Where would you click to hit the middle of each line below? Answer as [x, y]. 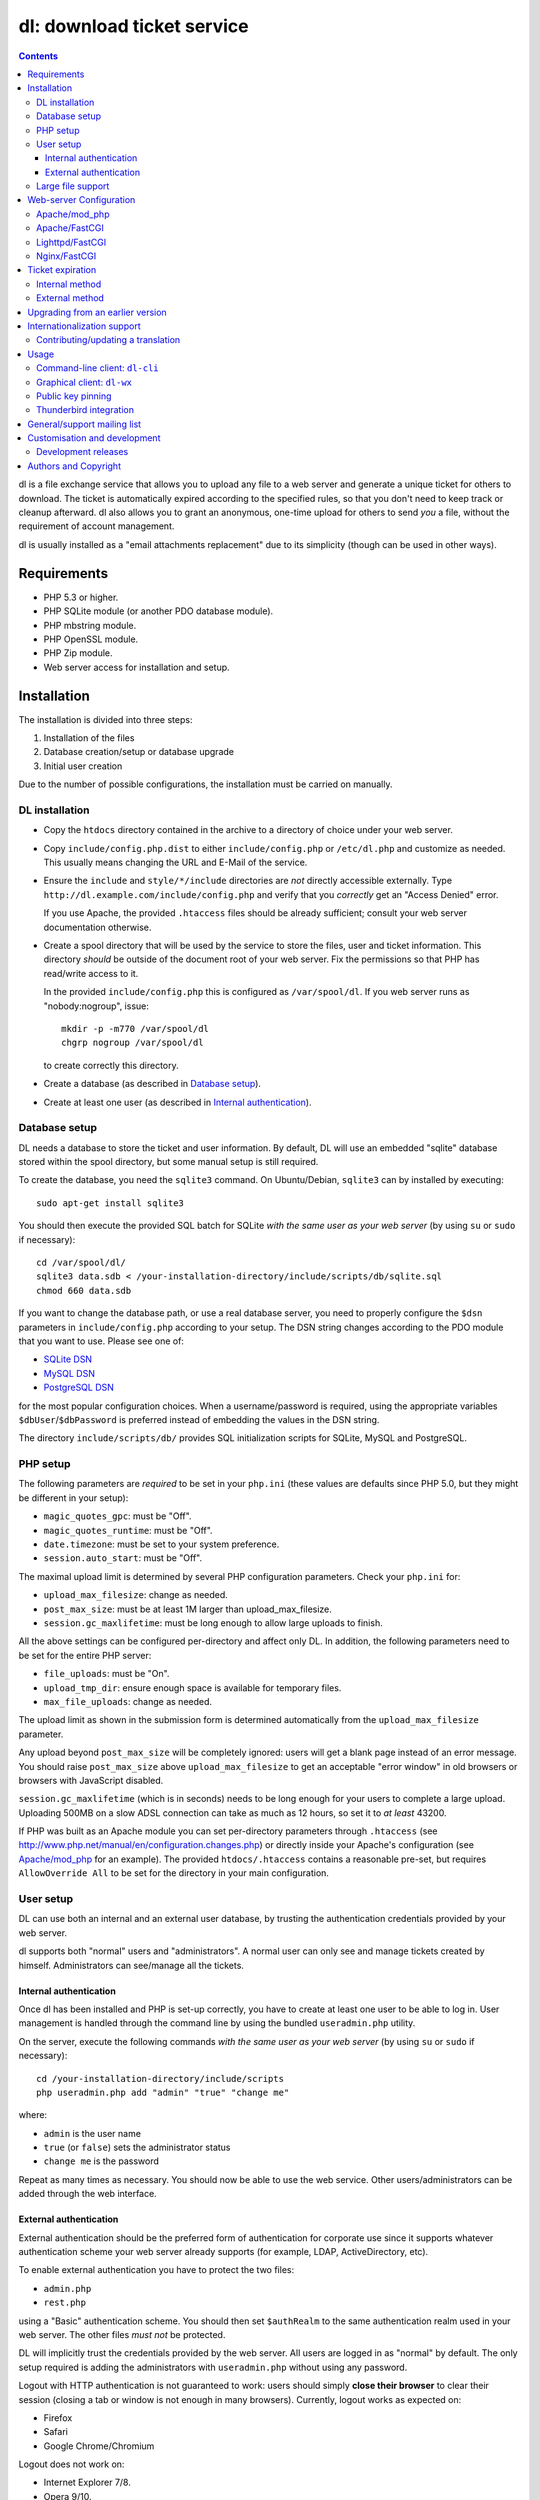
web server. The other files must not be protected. [122, 2334]
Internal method [69, 284]
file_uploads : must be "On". [106, 1674]
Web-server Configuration [81, 200]
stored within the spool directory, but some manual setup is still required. [168, 1162]
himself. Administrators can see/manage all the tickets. [131, 1965]
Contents [38, 56]
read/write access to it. [91, 973]
